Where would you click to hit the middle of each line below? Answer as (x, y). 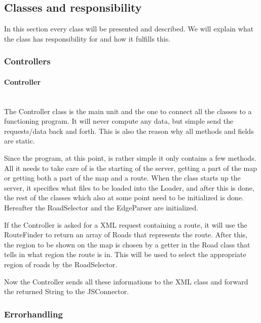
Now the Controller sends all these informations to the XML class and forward (126, 281)
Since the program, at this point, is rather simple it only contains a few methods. (130, 158)
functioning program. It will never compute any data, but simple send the (119, 121)
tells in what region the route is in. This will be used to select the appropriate (125, 254)
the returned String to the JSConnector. (67, 291)
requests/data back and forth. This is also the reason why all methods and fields (129, 131)
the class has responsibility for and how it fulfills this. (87, 38)
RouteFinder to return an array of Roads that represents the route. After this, (126, 235)
